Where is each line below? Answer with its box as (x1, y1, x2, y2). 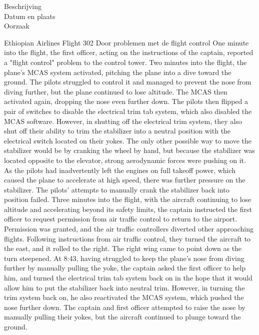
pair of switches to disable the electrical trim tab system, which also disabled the (4, 105, 252, 116)
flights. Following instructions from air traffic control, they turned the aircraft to (4, 233, 251, 243)
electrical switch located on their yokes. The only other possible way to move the (4, 135, 252, 145)
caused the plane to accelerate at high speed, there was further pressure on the (4, 174, 245, 185)
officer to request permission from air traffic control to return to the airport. (4, 213, 237, 224)
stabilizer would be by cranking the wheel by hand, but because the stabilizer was (4, 145, 255, 155)
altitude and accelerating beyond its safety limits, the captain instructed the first (4, 203, 252, 214)
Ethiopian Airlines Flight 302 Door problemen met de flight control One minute (4, 37, 249, 47)
